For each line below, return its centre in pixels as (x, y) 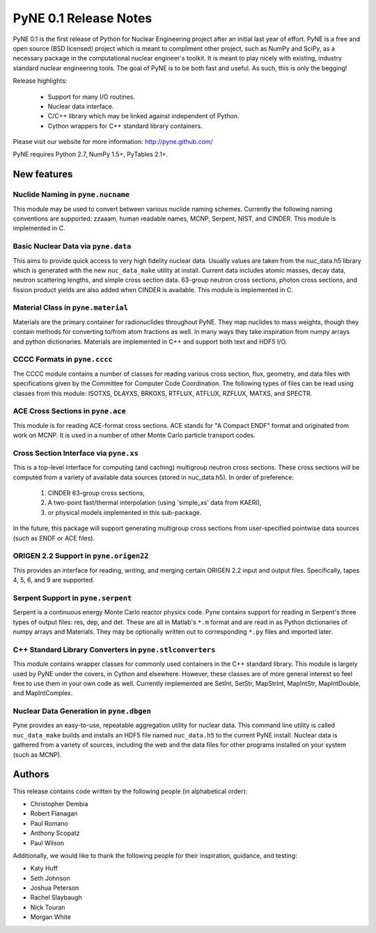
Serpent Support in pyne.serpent (72, 598)
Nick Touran (48, 907)
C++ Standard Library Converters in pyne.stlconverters (114, 649)
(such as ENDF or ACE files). (54, 538)
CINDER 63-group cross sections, (96, 493)
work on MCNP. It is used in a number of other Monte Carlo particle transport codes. (134, 436)
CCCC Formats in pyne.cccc (63, 360)
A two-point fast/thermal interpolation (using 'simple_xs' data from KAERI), (155, 503)
